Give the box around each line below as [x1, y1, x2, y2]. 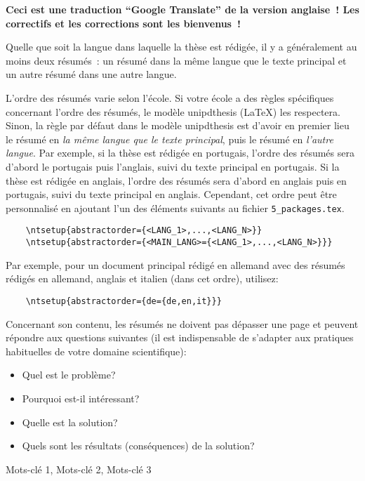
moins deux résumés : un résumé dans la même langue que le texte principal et [6, 53, 347, 67]
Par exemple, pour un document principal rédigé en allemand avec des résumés [6, 257, 345, 272]
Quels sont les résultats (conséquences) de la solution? [22, 438, 255, 453]
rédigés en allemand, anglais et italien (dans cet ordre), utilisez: [6, 271, 279, 286]
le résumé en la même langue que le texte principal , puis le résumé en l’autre [6, 131, 333, 146]
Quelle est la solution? [22, 414, 118, 429]
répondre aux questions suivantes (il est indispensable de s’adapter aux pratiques [6, 330, 354, 345]
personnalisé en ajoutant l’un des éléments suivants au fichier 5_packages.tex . [6, 200, 345, 215]
